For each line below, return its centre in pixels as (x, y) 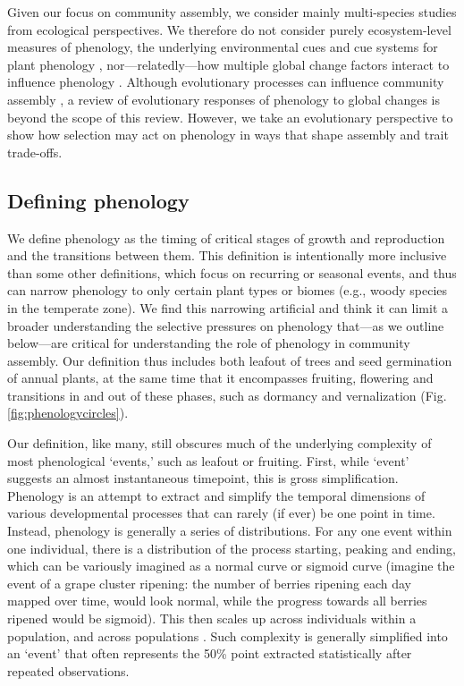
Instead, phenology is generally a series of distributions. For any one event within (230, 531)
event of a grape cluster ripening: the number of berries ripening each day (209, 583)
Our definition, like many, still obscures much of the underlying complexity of (219, 443)
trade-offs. (35, 152)
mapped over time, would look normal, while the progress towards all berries (217, 601)
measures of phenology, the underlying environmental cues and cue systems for (223, 47)
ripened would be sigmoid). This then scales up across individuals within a (212, 618)
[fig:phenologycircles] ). (68, 413)
